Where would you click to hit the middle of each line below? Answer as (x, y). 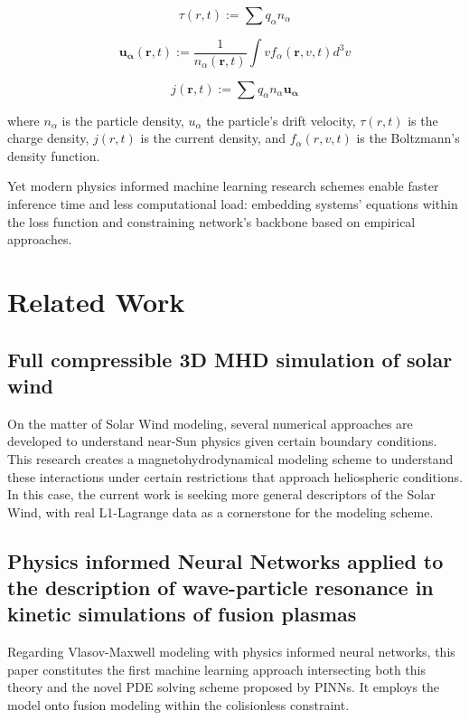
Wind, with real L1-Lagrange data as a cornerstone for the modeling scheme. (220, 512)
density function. (54, 155)
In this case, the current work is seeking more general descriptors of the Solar (221, 494)
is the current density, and (213, 138)
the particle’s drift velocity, (281, 120)
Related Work (96, 301)
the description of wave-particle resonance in (220, 587)
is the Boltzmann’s (408, 138)
